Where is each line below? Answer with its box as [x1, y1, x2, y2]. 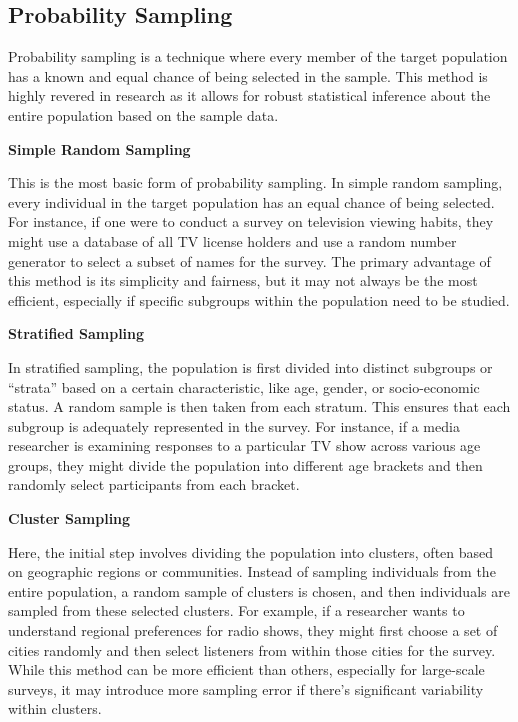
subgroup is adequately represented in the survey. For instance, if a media [8, 415, 460, 436]
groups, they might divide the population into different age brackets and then [8, 454, 483, 475]
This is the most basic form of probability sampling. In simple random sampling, [8, 172, 503, 193]
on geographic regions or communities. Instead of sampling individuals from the [8, 561, 496, 582]
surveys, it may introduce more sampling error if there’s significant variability [8, 678, 484, 699]
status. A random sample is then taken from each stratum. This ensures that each [8, 396, 511, 417]
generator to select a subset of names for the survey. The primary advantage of [8, 250, 491, 271]
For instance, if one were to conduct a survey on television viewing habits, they [8, 211, 494, 232]
